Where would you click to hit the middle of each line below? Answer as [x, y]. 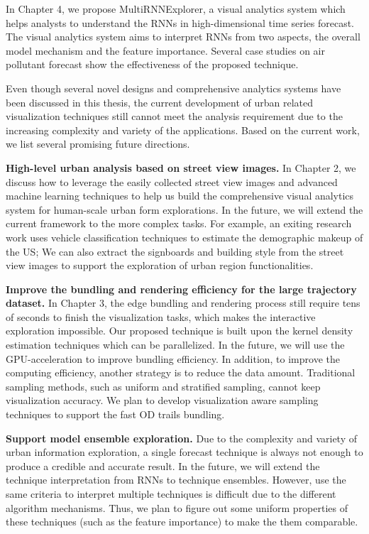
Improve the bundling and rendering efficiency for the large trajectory [181, 289]
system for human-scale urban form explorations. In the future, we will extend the [184, 209]
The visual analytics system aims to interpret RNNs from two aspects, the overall [183, 37]
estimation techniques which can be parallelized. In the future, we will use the [175, 345]
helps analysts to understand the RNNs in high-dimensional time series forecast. [180, 22]
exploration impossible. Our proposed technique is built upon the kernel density [180, 331]
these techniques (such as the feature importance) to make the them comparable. [182, 522]
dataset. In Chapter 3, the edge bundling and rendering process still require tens [183, 303]
